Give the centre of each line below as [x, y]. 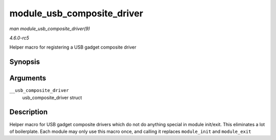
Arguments [28, 78]
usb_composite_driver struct [52, 98]
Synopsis [25, 62]
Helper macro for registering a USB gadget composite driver [73, 47]
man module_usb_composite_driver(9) [50, 29]
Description [29, 112]
